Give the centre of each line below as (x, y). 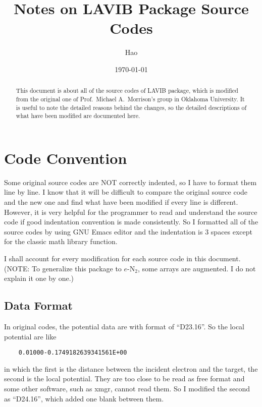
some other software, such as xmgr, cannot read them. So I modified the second (127, 389)
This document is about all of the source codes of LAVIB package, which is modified (127, 91)
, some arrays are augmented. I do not (197, 268)
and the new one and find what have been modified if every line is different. (121, 202)
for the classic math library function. (61, 241)
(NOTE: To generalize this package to (63, 268)
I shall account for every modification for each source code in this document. (122, 258)
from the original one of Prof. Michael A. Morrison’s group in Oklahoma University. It (130, 99)
